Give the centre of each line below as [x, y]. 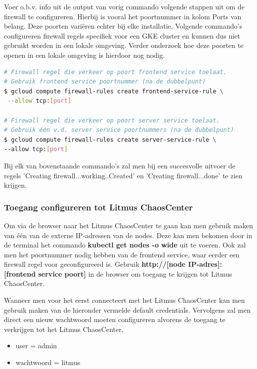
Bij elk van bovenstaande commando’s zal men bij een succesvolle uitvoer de [120, 165]
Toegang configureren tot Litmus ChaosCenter [99, 207]
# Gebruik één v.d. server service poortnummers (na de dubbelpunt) [119, 130]
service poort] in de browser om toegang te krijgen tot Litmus [135, 273]
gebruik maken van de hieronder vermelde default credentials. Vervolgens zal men [127, 309]
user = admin [36, 346]
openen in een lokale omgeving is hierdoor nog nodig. [85, 55]
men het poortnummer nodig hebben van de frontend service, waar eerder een [122, 254]
